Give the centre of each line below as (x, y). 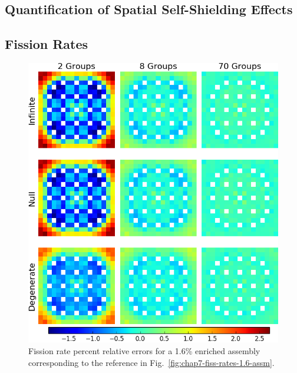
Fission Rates (47, 44)
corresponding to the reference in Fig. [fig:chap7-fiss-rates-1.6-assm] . (151, 362)
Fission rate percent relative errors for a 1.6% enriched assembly (144, 351)
